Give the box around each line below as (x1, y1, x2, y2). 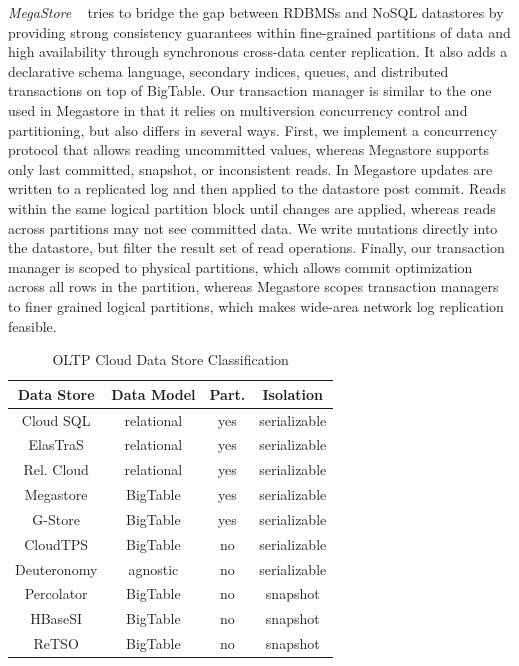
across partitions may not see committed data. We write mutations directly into (8, 217, 498, 238)
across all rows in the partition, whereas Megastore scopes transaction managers (8, 276, 499, 297)
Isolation (262, 383, 324, 404)
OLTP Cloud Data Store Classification (52, 349, 289, 370)
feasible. (8, 315, 57, 336)
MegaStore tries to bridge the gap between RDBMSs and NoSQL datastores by (8, 2, 504, 22)
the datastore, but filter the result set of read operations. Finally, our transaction (8, 237, 505, 258)
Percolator (24, 583, 88, 604)
